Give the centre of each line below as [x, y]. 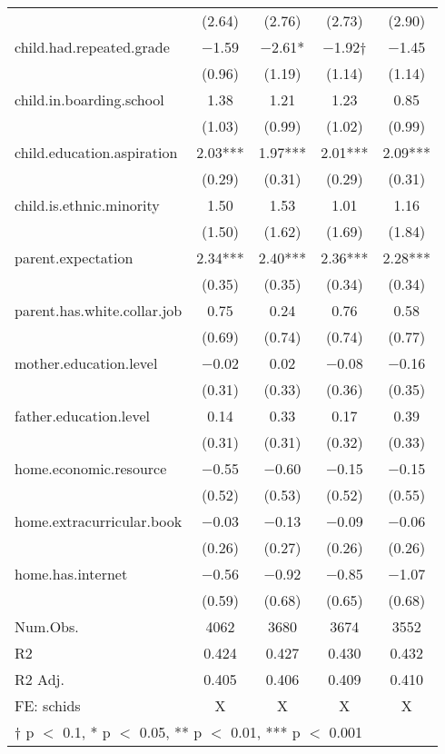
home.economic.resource [91, 468]
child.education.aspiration [96, 152]
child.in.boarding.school [89, 99]
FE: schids [48, 705]
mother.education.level [86, 363]
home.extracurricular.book [99, 521]
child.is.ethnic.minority [87, 205]
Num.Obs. [47, 626]
